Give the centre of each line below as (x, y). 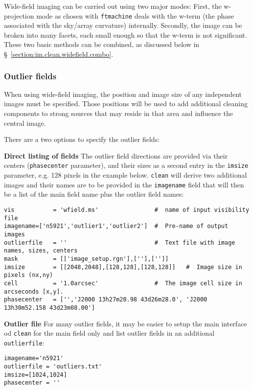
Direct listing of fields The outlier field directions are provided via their (116, 155)
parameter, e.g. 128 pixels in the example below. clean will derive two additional (126, 175)
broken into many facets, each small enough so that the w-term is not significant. (126, 34)
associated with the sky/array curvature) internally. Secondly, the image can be (123, 25)
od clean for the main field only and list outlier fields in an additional (109, 333)
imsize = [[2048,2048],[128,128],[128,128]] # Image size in (123, 267)
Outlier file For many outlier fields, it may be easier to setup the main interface (126, 323)
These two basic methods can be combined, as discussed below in (102, 44)
